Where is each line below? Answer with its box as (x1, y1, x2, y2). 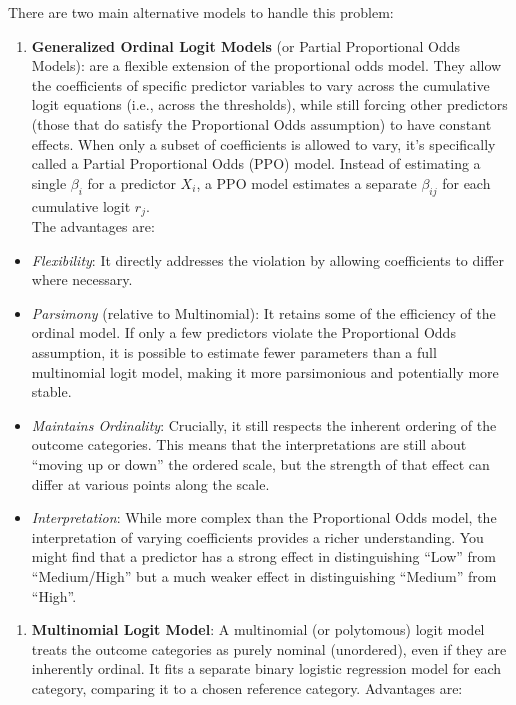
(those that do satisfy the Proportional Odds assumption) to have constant (31, 113, 492, 134)
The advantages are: (31, 216, 155, 236)
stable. (31, 381, 72, 402)
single (31, 172, 67, 193)
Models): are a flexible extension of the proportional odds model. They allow (31, 55, 502, 76)
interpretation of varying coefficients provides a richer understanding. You (31, 526, 484, 547)
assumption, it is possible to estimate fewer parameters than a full (31, 341, 437, 362)
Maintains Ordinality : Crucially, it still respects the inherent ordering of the (31, 414, 497, 435)
